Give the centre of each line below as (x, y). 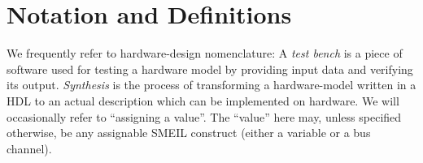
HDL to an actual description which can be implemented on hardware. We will (203, 100)
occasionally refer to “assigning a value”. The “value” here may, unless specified (204, 116)
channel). (29, 148)
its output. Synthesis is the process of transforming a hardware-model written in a (211, 85)
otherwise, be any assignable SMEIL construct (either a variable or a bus (189, 133)
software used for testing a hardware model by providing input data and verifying (210, 69)
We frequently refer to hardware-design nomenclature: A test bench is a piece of (205, 53)
